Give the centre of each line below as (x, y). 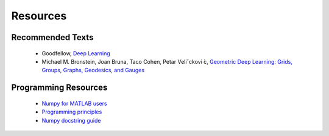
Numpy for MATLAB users (74, 103)
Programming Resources (59, 88)
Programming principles (72, 112)
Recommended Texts (52, 37)
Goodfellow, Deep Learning (76, 53)
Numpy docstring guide (71, 120)
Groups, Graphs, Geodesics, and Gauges (93, 70)
